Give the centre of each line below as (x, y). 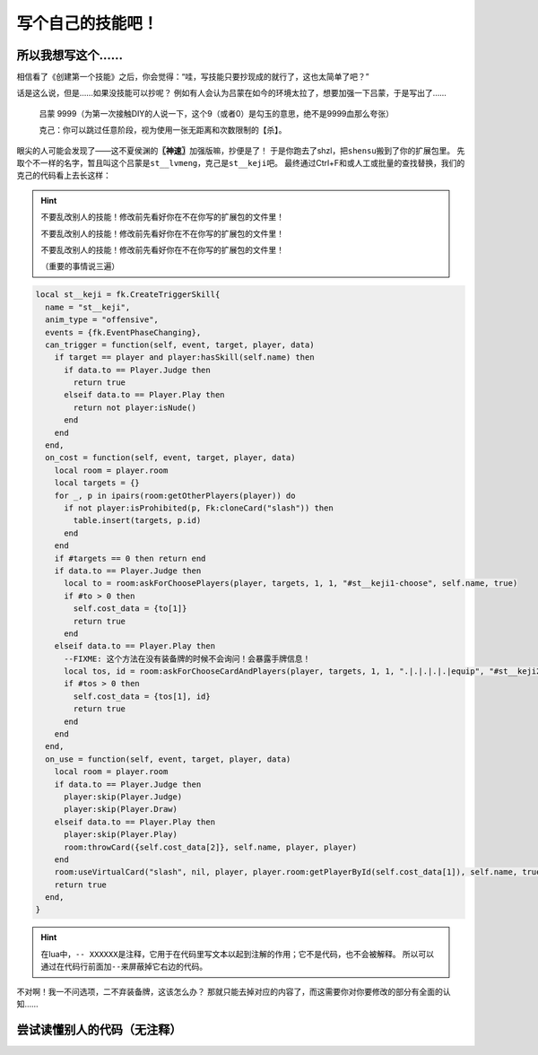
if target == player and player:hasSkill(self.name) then (184, 357)
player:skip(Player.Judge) (123, 797)
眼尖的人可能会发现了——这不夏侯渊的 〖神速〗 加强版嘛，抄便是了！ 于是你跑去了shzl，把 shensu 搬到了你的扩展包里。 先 (241, 150)
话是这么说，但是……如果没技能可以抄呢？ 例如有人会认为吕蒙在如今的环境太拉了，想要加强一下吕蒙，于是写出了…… (232, 93)
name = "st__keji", (88, 307)
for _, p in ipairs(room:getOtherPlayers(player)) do (175, 495)
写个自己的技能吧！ (87, 23)
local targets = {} (97, 483)
